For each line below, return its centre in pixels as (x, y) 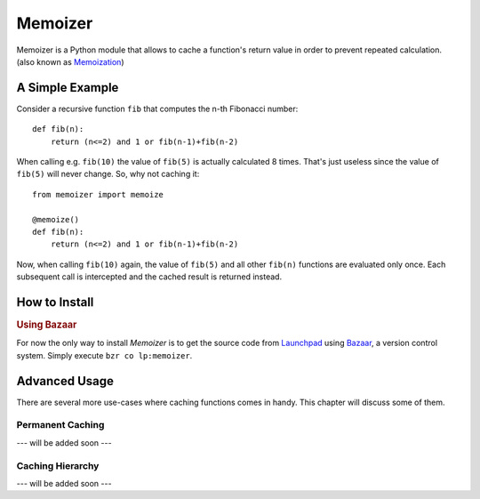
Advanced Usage (65, 381)
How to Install (55, 302)
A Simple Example (68, 88)
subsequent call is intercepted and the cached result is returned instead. (149, 277)
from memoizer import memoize (98, 194)
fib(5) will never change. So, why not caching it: (108, 174)
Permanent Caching (60, 425)
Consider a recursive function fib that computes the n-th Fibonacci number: (157, 109)
